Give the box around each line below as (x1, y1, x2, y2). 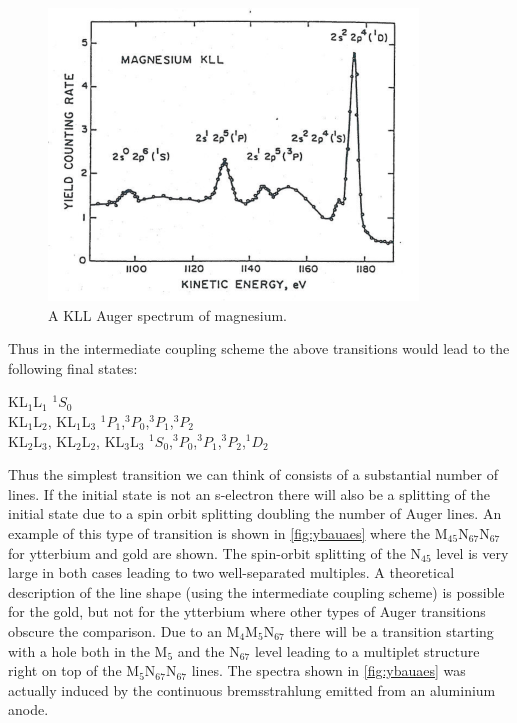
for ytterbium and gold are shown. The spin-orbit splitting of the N (8, 542, 422, 563)
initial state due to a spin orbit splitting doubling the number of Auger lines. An (8, 503, 502, 524)
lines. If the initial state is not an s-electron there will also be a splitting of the (8, 483, 490, 504)
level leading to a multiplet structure (254, 640, 480, 661)
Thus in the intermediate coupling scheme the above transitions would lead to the (8, 338, 510, 359)
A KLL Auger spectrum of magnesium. (48, 304, 287, 325)
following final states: (8, 357, 138, 378)
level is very (436, 542, 509, 563)
